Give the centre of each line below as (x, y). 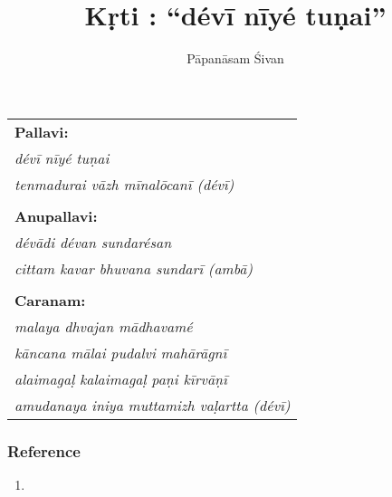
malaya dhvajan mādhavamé (104, 326)
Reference (44, 450)
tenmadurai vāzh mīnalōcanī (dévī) (124, 184)
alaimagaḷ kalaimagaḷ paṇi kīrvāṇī (121, 378)
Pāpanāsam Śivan (235, 58)
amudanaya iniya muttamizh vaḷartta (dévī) (153, 405)
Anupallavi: (56, 215)
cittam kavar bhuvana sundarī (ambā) (134, 268)
